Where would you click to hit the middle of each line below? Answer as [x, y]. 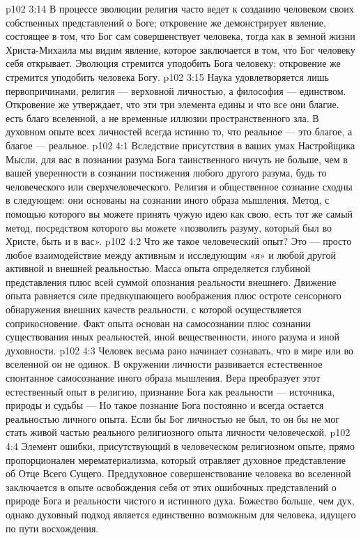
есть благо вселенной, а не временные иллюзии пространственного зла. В [162, 118]
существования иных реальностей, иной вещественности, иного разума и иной [173, 337]
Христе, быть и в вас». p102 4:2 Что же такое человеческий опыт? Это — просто [179, 241]
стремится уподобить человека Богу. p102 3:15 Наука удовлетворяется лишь [167, 76]
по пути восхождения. [52, 528]
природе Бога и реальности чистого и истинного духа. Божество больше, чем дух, [180, 501]
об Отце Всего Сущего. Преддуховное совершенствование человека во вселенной [178, 473]
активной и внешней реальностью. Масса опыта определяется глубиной [158, 268]
